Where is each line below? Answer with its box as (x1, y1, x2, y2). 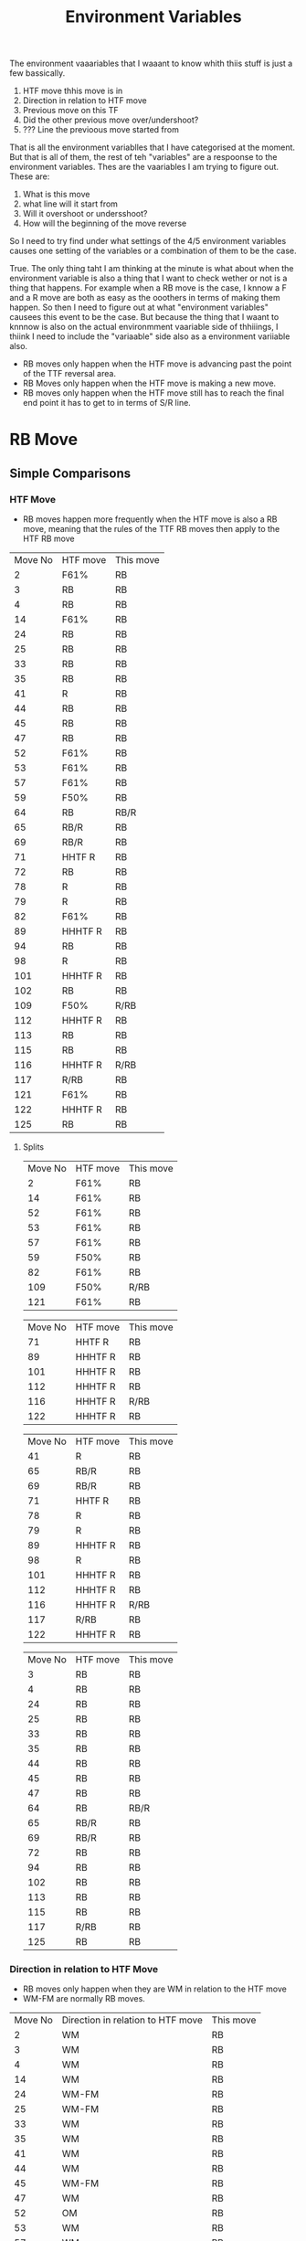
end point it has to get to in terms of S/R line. (22, 398, 192, 409)
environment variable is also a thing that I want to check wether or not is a (9, 272, 288, 284)
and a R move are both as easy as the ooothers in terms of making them (9, 292, 280, 303)
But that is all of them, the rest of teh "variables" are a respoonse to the (9, 152, 278, 163)
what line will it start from (22, 198, 119, 209)
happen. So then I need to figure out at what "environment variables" (9, 302, 269, 313)
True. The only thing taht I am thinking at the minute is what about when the (9, 263, 294, 274)
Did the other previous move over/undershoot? (22, 114, 199, 125)
